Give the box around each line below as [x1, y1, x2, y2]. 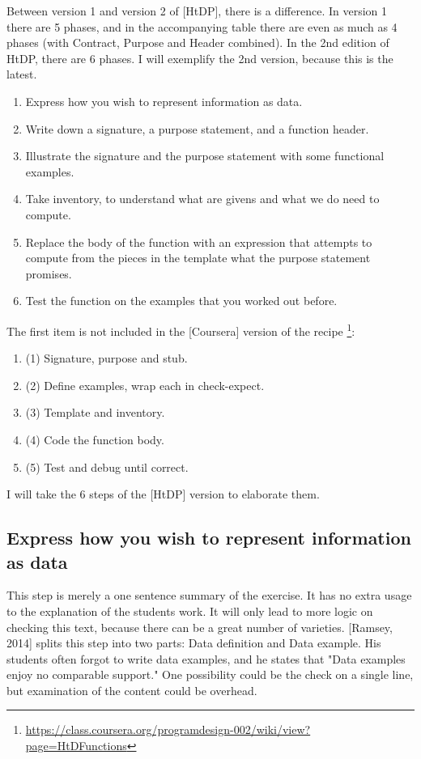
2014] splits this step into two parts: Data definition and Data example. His [6, 634, 381, 651]
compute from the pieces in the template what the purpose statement [25, 249, 371, 266]
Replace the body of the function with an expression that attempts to [25, 233, 372, 250]
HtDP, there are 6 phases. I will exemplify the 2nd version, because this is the [6, 49, 393, 66]
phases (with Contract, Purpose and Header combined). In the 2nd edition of [6, 34, 389, 51]
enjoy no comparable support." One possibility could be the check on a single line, [6, 666, 414, 683]
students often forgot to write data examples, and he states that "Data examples [6, 650, 406, 667]
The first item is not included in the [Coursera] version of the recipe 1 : [6, 320, 355, 339]
